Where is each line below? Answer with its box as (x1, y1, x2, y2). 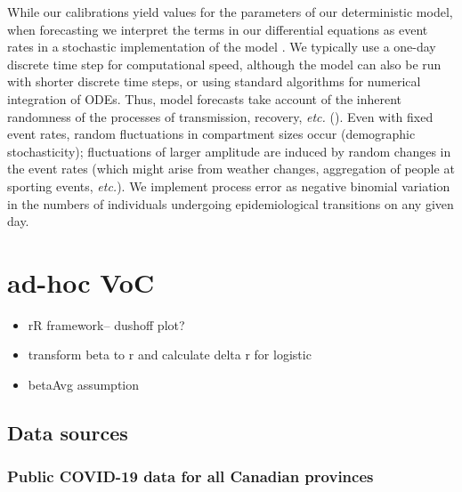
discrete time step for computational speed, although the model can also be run (7, 54, 442, 73)
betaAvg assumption (28, 375, 140, 394)
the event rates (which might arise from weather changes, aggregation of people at (7, 159, 455, 178)
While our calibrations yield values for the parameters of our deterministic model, (7, 3, 453, 20)
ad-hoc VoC (7, 263, 155, 300)
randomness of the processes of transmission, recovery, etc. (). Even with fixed (7, 107, 434, 125)
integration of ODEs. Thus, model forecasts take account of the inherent (7, 89, 401, 108)
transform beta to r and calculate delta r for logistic (28, 345, 312, 364)
